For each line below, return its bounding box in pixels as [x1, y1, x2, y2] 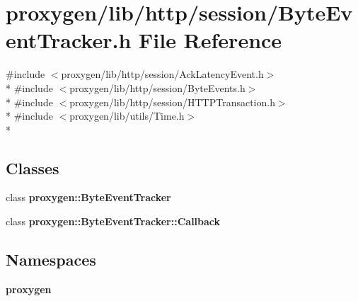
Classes [6, 157, 59, 178]
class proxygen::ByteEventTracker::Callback [6, 214, 221, 229]
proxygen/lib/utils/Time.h [69, 108, 185, 123]
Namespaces [6, 249, 96, 271]
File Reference [138, 25, 282, 55]
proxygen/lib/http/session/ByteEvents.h [69, 80, 246, 95]
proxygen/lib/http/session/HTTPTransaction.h [69, 94, 275, 109]
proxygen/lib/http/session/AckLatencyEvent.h [61, 67, 264, 81]
